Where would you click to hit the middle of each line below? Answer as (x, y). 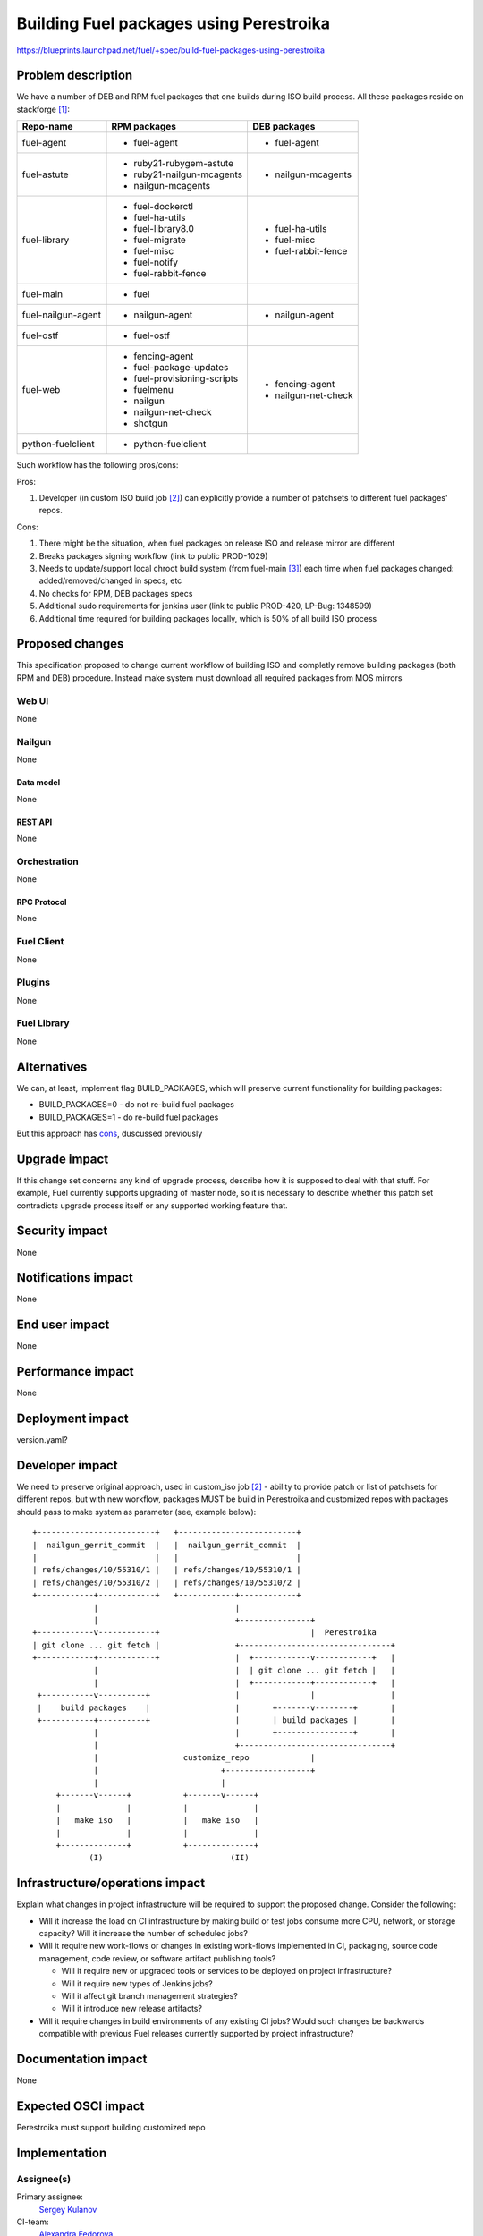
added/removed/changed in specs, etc (110, 580)
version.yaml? (42, 1440)
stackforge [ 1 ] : (43, 109)
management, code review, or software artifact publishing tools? (157, 1958)
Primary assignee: (50, 2197)
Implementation (62, 2152)
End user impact (63, 1325)
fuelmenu (154, 390)
